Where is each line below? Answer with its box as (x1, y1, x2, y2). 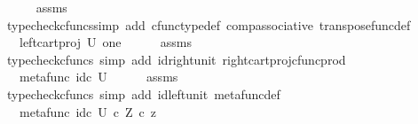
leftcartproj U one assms (19, 33, 192, 51)
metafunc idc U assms (19, 67, 178, 86)
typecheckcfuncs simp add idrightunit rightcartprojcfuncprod (6, 50, 346, 68)
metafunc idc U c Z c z (19, 102, 156, 120)
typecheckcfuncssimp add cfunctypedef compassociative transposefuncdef (6, 15, 411, 34)
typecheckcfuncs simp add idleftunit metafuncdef (6, 84, 280, 103)
